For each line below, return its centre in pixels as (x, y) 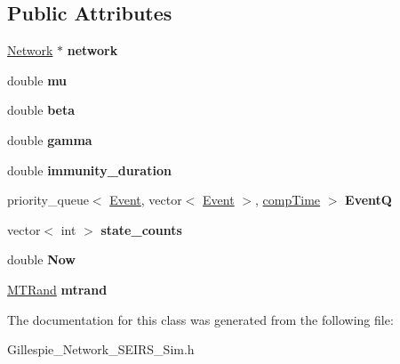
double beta (41, 110)
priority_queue (48, 200)
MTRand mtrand (57, 289)
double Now (41, 259)
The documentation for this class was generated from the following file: (200, 319)
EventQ (368, 200)
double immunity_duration (89, 170)
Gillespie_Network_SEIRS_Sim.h (101, 349)
